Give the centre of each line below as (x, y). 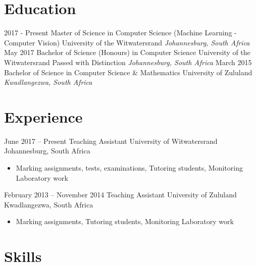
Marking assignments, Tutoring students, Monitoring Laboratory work (125, 221)
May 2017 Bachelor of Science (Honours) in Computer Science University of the (127, 52)
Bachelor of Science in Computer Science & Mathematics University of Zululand (128, 72)
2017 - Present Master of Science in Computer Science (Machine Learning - (120, 33)
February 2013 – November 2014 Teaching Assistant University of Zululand (120, 195)
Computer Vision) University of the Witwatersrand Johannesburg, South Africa (127, 42)
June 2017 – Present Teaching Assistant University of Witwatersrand (111, 141)
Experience (43, 116)
